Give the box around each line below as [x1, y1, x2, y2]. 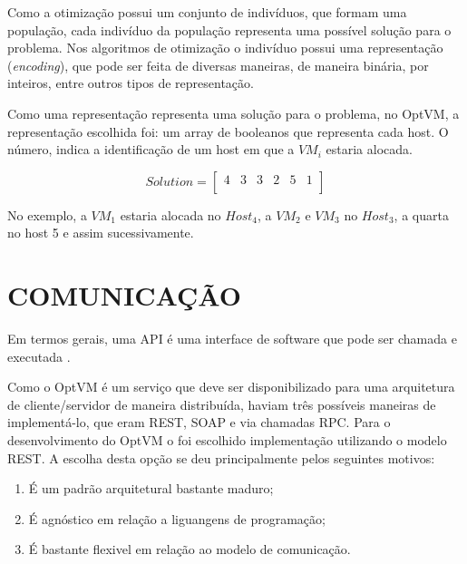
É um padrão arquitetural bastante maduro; [28, 479, 274, 498]
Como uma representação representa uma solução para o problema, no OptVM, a [7, 103, 460, 122]
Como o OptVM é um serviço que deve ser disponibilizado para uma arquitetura [7, 377, 455, 396]
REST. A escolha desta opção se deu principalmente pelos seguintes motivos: [7, 448, 435, 467]
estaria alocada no [120, 205, 221, 224]
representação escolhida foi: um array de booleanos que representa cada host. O [7, 122, 449, 141]
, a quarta [394, 205, 449, 224]
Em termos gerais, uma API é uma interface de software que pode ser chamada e [7, 329, 457, 348]
